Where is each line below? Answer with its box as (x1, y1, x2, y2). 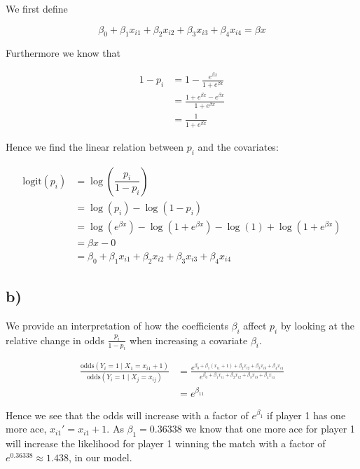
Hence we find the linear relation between (6, 139, 184, 154)
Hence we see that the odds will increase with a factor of (6, 407, 249, 422)
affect (243, 318, 267, 332)
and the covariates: (198, 139, 279, 154)
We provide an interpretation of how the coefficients (6, 318, 228, 332)
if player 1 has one (266, 407, 346, 422)
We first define (6, 1, 68, 15)
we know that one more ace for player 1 (185, 421, 355, 436)
